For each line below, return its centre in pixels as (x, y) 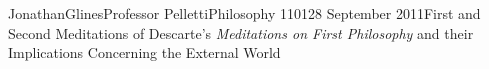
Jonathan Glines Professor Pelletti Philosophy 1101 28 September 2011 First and (244, 13)
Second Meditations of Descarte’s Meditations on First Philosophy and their (241, 32)
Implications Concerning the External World (144, 52)
